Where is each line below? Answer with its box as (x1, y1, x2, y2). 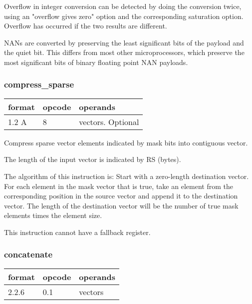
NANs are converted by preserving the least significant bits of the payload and (4, 37, 244, 47)
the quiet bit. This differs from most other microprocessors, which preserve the (4, 47, 245, 57)
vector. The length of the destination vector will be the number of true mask (4, 200, 239, 210)
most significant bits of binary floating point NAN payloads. (4, 56, 188, 67)
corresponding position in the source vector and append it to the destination (4, 190, 238, 201)
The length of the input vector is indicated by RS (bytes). (4, 154, 181, 164)
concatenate (4, 248, 53, 260)
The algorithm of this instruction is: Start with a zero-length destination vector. (4, 170, 249, 181)
